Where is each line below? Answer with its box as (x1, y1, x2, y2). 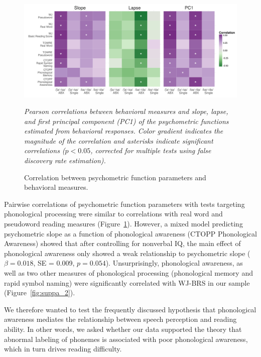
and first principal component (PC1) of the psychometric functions (24, 115, 229, 126)
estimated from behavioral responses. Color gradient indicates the (24, 126, 223, 136)
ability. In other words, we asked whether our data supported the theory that (4, 323, 242, 334)
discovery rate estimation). (24, 155, 106, 166)
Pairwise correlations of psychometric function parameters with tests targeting (4, 198, 245, 209)
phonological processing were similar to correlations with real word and (4, 208, 223, 219)
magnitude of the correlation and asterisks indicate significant (24, 135, 213, 146)
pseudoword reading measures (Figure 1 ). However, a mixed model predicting (4, 218, 243, 229)
